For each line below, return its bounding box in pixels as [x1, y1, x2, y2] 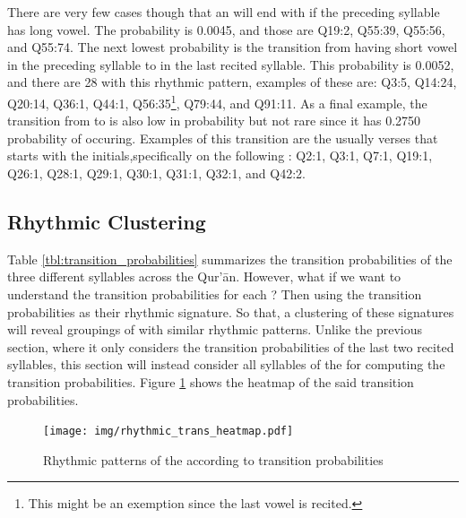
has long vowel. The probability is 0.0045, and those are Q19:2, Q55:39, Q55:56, [7, 20, 445, 39]
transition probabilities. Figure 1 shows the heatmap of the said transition [7, 372, 414, 391]
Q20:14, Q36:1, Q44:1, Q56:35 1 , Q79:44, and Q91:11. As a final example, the [7, 91, 427, 112]
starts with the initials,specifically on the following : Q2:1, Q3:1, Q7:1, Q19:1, [7, 146, 433, 165]
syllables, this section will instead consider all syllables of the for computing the [7, 355, 445, 374]
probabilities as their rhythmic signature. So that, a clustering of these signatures [7, 302, 454, 321]
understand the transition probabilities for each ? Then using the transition [7, 284, 422, 303]
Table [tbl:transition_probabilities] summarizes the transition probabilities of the [7, 249, 453, 268]
